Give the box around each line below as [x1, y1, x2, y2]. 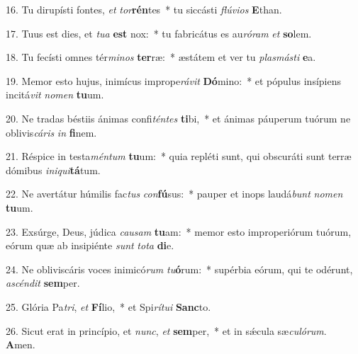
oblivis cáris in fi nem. [6, 125, 97, 139]
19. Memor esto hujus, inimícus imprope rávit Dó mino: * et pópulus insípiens [6, 73, 341, 88]
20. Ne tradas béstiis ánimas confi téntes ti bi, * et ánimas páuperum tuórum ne [6, 110, 351, 125]
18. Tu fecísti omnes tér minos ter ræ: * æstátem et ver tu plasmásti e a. [6, 50, 316, 64]
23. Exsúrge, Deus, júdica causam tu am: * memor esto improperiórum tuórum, [6, 224, 352, 239]
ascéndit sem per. [6, 275, 80, 290]
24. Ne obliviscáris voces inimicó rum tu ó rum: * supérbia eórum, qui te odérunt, [6, 261, 353, 276]
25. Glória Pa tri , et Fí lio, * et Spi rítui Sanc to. [6, 299, 211, 314]
